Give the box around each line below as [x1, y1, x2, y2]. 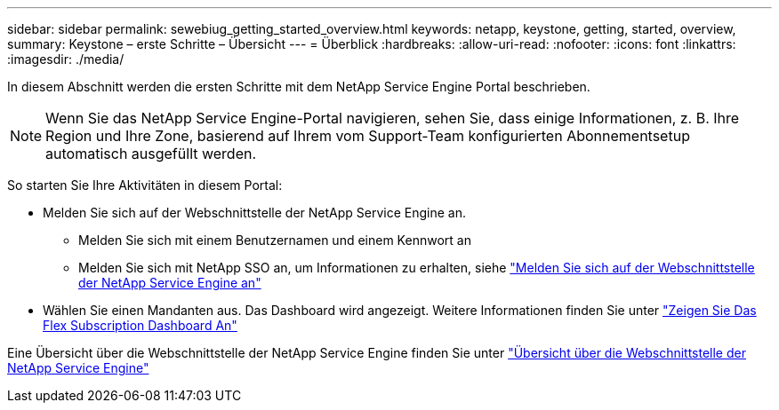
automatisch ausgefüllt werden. [45, 145, 257, 162]
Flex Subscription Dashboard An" [43, 318, 237, 333]
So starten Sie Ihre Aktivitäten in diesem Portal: [7, 177, 283, 193]
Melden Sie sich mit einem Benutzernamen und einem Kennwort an [78, 233, 471, 248]
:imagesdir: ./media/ [7, 51, 124, 67]
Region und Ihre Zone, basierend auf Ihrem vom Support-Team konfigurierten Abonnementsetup [45, 127, 690, 145]
